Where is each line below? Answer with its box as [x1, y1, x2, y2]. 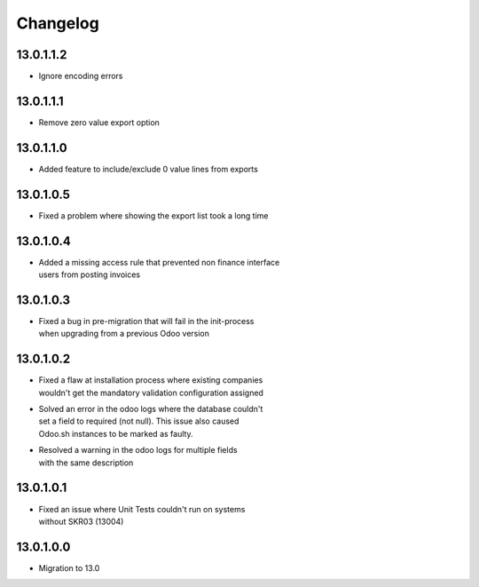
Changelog [16, 13, 99, 33]
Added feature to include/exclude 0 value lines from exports [38, 163, 259, 174]
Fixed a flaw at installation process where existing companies [38, 375, 263, 385]
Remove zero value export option [38, 116, 160, 128]
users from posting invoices [38, 269, 141, 280]
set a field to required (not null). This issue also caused [38, 416, 239, 426]
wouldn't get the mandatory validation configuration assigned [38, 387, 263, 398]
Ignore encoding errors [38, 71, 123, 82]
